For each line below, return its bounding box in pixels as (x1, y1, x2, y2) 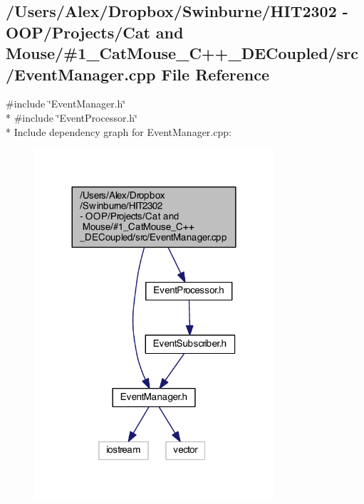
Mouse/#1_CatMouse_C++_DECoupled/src (6, 42, 358, 64)
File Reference (161, 63, 270, 85)
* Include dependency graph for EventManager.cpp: (6, 124, 232, 139)
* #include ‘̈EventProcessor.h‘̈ (6, 110, 137, 125)
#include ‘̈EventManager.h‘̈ (6, 96, 126, 111)
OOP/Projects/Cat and (6, 21, 184, 43)
